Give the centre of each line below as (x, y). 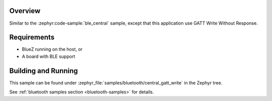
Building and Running (44, 71)
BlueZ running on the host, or (52, 49)
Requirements (32, 37)
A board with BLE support (49, 56)
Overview (25, 11)
